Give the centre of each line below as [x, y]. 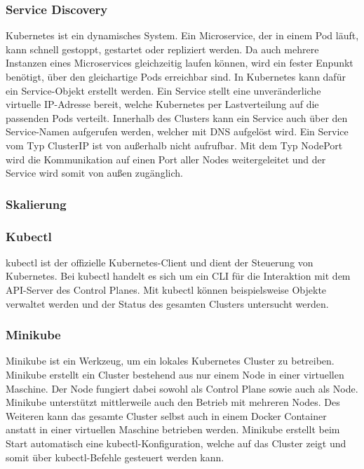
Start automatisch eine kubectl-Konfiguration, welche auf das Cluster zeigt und [176, 443]
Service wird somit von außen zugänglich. [94, 173]
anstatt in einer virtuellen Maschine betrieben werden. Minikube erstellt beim [173, 429]
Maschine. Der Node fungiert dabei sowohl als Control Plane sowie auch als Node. [182, 388]
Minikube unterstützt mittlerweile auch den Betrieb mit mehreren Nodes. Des [173, 402]
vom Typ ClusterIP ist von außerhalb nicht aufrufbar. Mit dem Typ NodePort [174, 145]
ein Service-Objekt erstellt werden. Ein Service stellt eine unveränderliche [163, 90]
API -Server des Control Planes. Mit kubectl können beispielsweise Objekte [166, 290]
